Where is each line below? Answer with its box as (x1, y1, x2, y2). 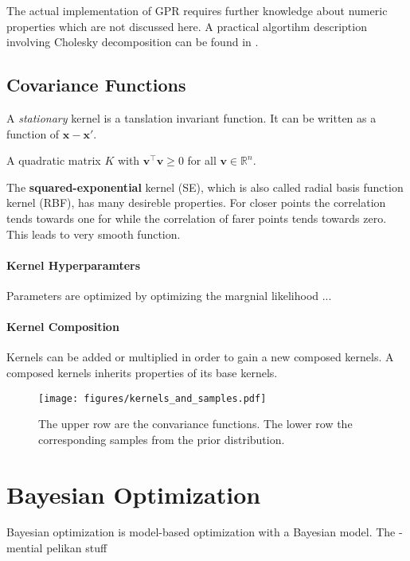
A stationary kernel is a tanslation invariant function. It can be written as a (6, 109, 377, 126)
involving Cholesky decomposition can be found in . (6, 33, 259, 50)
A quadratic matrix (6, 152, 101, 169)
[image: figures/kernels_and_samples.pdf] (38, 392, 267, 404)
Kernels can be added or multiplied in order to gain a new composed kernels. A (6, 349, 394, 365)
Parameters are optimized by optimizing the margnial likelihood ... (6, 286, 332, 303)
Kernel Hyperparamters (6, 256, 141, 273)
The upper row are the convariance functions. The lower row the (38, 415, 353, 432)
